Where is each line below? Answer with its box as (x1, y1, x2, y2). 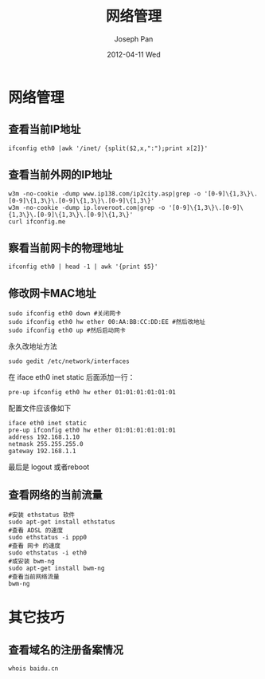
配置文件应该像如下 (8, 404, 72, 413)
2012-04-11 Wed (107, 49, 161, 59)
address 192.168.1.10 (8, 433, 80, 441)
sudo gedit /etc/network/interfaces (8, 357, 130, 365)
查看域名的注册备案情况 (8, 643, 123, 657)
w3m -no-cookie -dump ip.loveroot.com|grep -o (8, 203, 166, 211)
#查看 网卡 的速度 (8, 542, 61, 550)
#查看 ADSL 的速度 (8, 527, 64, 535)
